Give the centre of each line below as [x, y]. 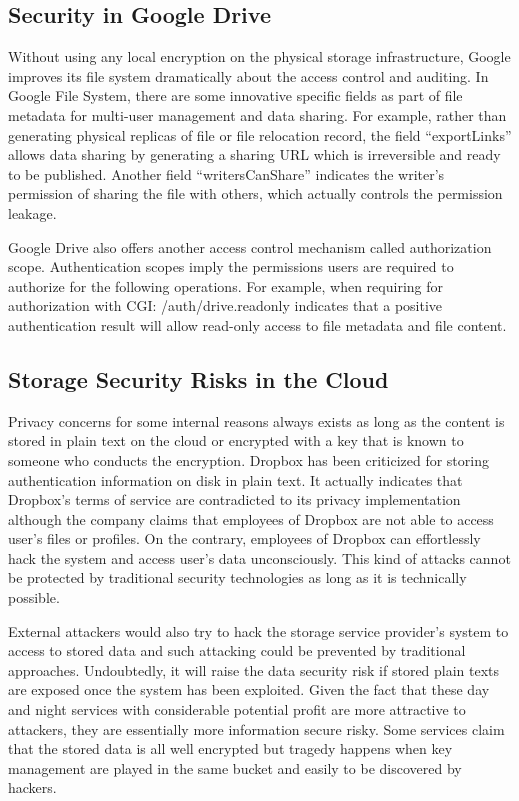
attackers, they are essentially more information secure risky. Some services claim [256, 728]
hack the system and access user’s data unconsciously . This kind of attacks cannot [259, 557]
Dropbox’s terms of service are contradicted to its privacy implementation [234, 499]
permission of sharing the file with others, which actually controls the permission [255, 193]
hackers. [32, 787]
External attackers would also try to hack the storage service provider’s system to [258, 630]
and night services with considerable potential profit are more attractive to [237, 709]
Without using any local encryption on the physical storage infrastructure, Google [259, 56]
